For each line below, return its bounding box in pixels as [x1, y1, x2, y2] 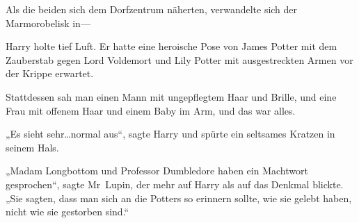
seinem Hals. [6, 140, 59, 154]
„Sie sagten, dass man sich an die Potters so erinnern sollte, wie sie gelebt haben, [6, 190, 352, 205]
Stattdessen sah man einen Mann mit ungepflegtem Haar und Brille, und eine [6, 89, 337, 104]
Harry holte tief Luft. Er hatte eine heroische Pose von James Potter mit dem [6, 39, 337, 53]
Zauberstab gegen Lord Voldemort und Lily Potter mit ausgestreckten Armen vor [6, 52, 353, 67]
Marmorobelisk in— [6, 15, 90, 30]
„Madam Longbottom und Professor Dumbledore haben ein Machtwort [6, 163, 308, 178]
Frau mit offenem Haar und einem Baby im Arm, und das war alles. [6, 103, 296, 117]
